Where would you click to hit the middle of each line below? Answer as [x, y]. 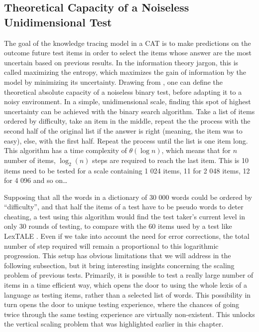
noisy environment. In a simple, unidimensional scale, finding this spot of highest [128, 101]
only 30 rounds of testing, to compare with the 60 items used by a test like [118, 226]
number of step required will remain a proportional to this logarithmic [111, 246]
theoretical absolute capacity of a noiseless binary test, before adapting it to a [123, 91]
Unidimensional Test [58, 22]
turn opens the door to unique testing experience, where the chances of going [122, 304]
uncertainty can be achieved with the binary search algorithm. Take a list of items [129, 111]
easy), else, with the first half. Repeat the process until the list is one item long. [126, 140]
